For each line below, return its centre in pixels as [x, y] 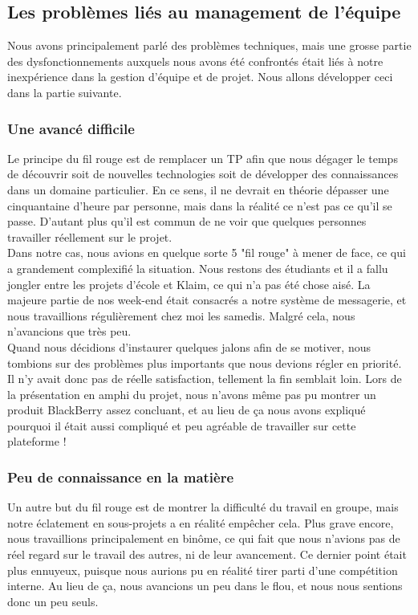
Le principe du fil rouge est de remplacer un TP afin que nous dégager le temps [203, 158]
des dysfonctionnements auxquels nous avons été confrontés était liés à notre [195, 61]
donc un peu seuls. [53, 601]
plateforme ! [37, 441]
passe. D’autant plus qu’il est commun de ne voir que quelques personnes [187, 221]
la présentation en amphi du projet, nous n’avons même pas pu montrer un [192, 394]
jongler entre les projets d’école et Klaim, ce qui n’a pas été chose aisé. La [189, 284]
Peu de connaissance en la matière [121, 477]
